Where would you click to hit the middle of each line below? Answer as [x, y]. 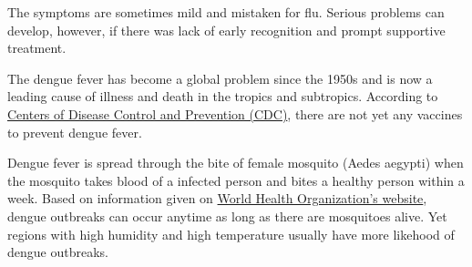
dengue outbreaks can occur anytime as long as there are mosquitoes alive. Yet [227, 216]
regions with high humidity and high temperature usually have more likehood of [231, 234]
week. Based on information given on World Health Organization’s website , [217, 198]
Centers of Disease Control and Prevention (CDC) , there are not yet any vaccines [235, 113]
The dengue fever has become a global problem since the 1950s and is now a [220, 78]
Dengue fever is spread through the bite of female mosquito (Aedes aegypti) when [236, 163]
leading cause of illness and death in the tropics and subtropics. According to [223, 96]
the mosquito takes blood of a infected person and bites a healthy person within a [236, 180]
